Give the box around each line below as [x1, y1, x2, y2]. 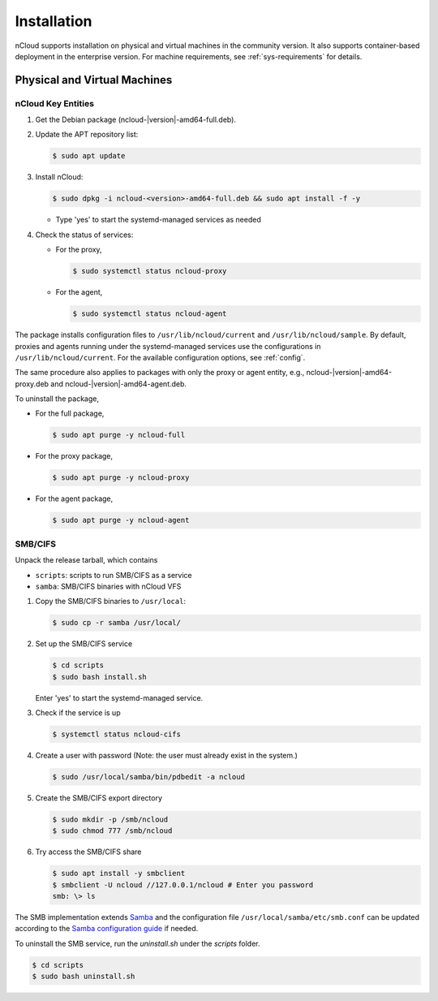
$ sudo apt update [52, 151, 126, 161]
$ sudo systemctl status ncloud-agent [72, 309, 227, 318]
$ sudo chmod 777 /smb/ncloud [52, 826, 173, 835]
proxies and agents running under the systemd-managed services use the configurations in [15, 341, 321, 351]
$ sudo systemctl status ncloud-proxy [72, 266, 227, 276]
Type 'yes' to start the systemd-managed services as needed [55, 215, 261, 225]
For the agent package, [35, 494, 114, 503]
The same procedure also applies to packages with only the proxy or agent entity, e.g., [15, 368, 305, 378]
